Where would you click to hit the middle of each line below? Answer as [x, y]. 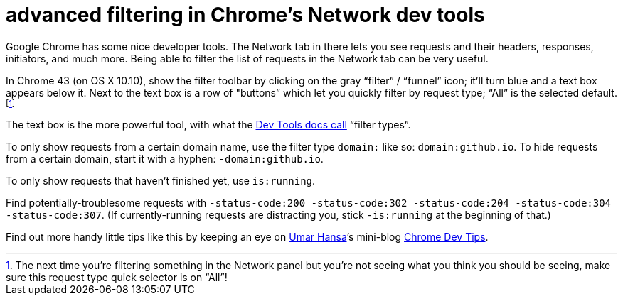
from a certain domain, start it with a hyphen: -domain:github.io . [165, 158]
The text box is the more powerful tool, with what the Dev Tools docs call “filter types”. [208, 124]
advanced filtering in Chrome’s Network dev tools [245, 15]
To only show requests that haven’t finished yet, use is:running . [161, 180]
